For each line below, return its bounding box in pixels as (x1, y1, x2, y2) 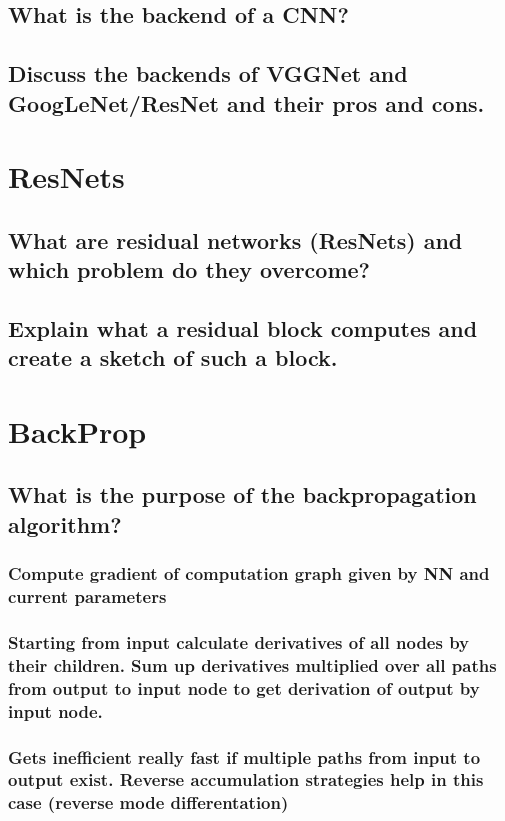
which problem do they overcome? (8, 254, 370, 285)
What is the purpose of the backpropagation (8, 479, 477, 510)
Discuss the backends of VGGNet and (8, 58, 408, 89)
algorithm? (8, 508, 122, 539)
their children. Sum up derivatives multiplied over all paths (8, 652, 497, 677)
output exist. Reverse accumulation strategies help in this (8, 767, 484, 792)
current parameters (8, 584, 167, 609)
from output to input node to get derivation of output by (8, 675, 480, 700)
